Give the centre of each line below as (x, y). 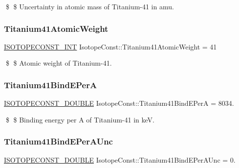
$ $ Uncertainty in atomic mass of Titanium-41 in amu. (90, 6)
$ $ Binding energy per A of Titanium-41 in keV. (80, 119)
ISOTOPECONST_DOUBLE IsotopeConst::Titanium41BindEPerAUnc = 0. (120, 159)
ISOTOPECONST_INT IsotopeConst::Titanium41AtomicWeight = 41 (110, 46)
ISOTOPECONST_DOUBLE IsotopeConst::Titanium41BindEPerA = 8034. (119, 103)
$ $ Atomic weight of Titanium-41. (59, 63)
